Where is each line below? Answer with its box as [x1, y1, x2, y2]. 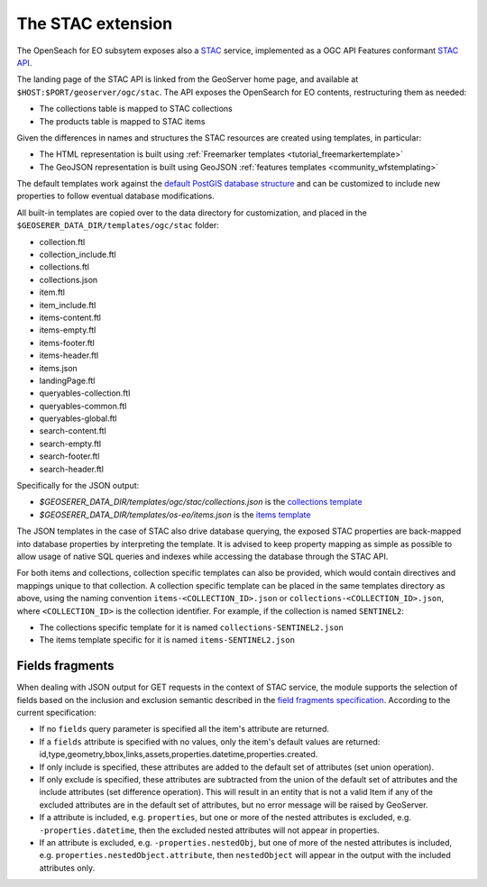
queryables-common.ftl [39, 400, 127, 411]
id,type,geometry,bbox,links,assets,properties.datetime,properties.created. [39, 749, 318, 760]
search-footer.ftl [39, 451, 100, 462]
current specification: [16, 708, 96, 718]
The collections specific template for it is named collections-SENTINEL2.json [39, 622, 345, 633]
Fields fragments [16, 658, 115, 673]
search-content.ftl [39, 425, 107, 436]
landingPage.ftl [39, 375, 96, 386]
